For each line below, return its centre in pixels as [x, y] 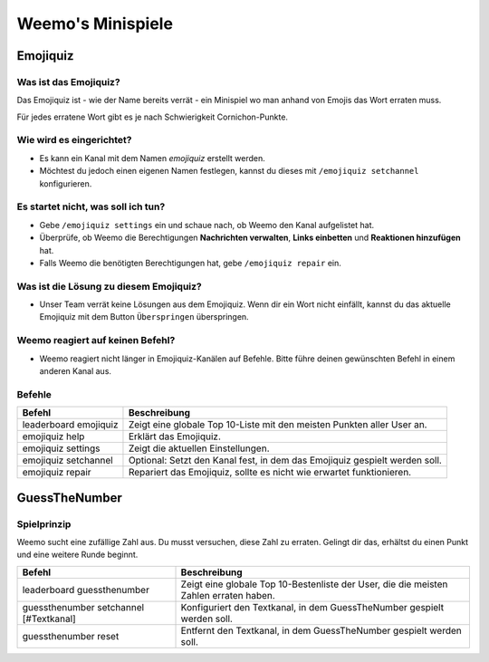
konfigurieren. [66, 183]
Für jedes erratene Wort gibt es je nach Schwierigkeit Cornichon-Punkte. [153, 117]
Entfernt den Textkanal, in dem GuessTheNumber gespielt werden [321, 630]
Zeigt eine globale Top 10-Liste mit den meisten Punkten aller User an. [278, 425]
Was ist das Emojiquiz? [69, 82]
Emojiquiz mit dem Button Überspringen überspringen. [144, 317]
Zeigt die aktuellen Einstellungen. [199, 448]
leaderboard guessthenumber [86, 590]
